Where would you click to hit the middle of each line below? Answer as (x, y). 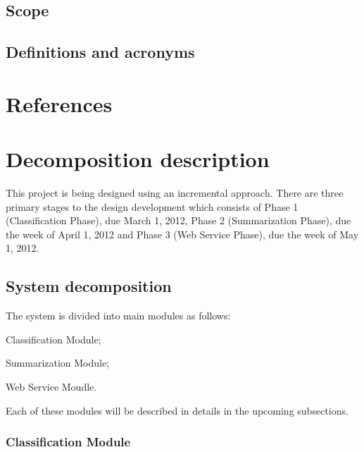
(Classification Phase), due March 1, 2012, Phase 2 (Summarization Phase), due (178, 220)
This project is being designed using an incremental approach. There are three (175, 193)
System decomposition (89, 286)
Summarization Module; (58, 363)
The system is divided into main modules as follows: (118, 316)
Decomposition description (138, 159)
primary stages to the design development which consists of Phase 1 (152, 206)
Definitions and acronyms (100, 52)
